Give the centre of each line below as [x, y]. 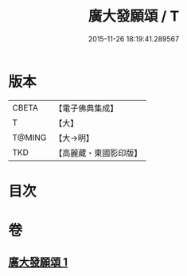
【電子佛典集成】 [86, 108]
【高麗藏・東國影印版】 [98, 153]
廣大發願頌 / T [134, 16]
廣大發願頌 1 [38, 262]
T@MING [29, 138]
